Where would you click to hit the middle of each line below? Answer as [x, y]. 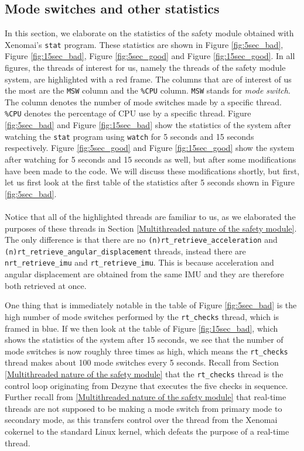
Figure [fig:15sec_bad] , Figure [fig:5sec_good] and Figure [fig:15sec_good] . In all [150, 56]
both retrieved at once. [46, 285]
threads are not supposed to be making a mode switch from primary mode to [144, 408]
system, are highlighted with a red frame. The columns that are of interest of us [148, 79]
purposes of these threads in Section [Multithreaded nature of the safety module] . [151, 228]
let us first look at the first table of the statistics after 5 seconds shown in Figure [150, 182]
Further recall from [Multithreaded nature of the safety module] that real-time [146, 397]
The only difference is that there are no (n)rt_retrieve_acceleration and [141, 240]
